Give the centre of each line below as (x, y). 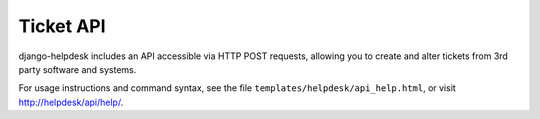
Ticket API (62, 26)
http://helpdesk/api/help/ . (71, 102)
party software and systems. (77, 69)
